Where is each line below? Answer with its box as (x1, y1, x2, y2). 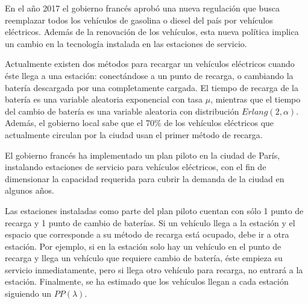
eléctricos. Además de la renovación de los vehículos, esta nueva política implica (5, 25, 299, 38)
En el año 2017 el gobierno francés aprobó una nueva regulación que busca (5, 2, 280, 14)
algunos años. (5, 184, 54, 197)
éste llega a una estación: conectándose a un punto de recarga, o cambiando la (5, 69, 294, 81)
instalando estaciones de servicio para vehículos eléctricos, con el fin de (5, 160, 266, 173)
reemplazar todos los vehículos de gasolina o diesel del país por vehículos (5, 13, 273, 26)
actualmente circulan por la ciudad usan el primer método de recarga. (5, 128, 263, 141)
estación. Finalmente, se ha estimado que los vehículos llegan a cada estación (5, 275, 289, 288)
